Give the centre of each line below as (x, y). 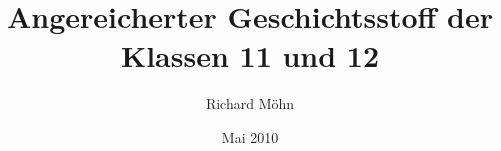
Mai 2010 (250, 136)
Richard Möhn (250, 103)
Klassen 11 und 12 (250, 55)
